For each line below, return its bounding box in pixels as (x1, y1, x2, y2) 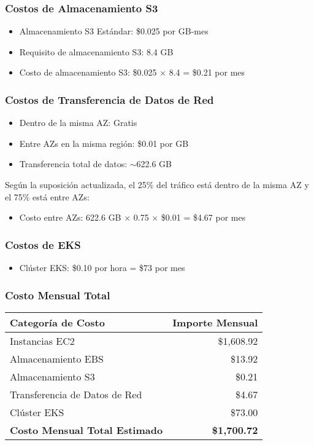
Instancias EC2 (10, 333, 75, 348)
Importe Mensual (172, 315, 258, 329)
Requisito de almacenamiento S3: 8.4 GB (19, 45, 174, 58)
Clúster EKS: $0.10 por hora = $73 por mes (19, 261, 185, 274)
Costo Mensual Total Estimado (10, 422, 163, 437)
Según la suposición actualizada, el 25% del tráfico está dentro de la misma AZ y (5, 178, 309, 191)
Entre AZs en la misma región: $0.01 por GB (19, 136, 189, 149)
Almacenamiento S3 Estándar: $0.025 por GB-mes (19, 25, 209, 37)
